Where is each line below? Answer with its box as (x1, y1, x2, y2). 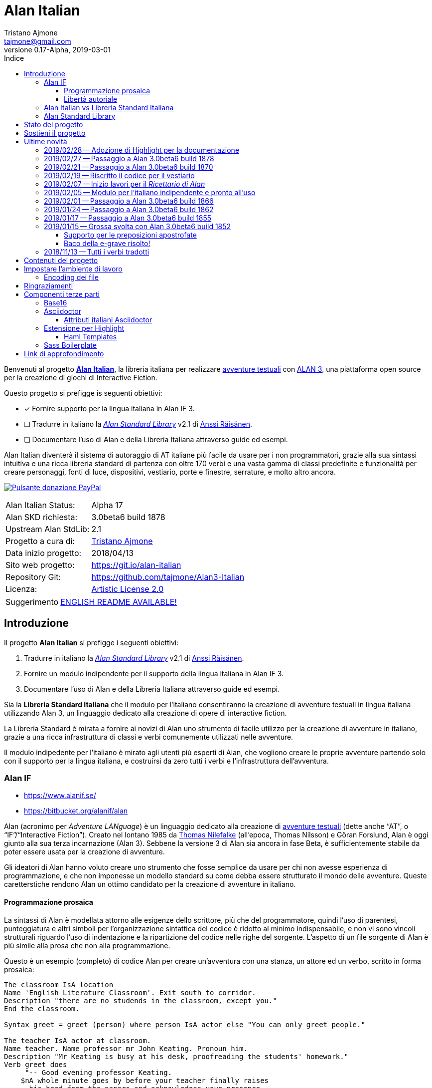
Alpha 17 (91, 500, 123, 510)
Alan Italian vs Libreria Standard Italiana (44, 103, 174, 112)
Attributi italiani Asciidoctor (64, 315, 152, 324)
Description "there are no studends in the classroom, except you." (4, 996, 277, 1005)
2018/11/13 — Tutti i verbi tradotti (44, 247, 149, 256)
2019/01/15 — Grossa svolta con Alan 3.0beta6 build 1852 (44, 222, 231, 231)
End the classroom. (4, 1004, 80, 1013)
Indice (4, 53, 24, 62)
